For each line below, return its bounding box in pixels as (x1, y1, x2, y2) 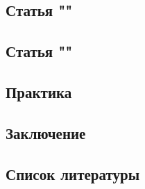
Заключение (6, 122, 86, 143)
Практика (6, 81, 72, 102)
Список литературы (6, 163, 140, 184)
